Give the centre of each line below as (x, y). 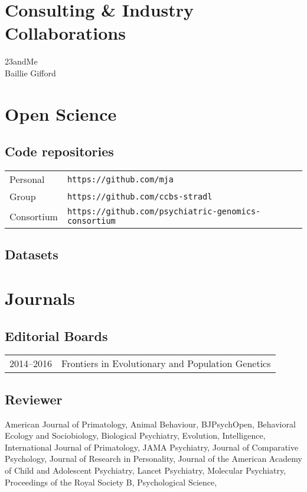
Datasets (32, 254)
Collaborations (65, 33)
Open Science (61, 113)
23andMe (21, 61)
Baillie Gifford (30, 73)
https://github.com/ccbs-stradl (140, 196)
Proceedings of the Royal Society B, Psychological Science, (111, 482)
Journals (40, 298)
